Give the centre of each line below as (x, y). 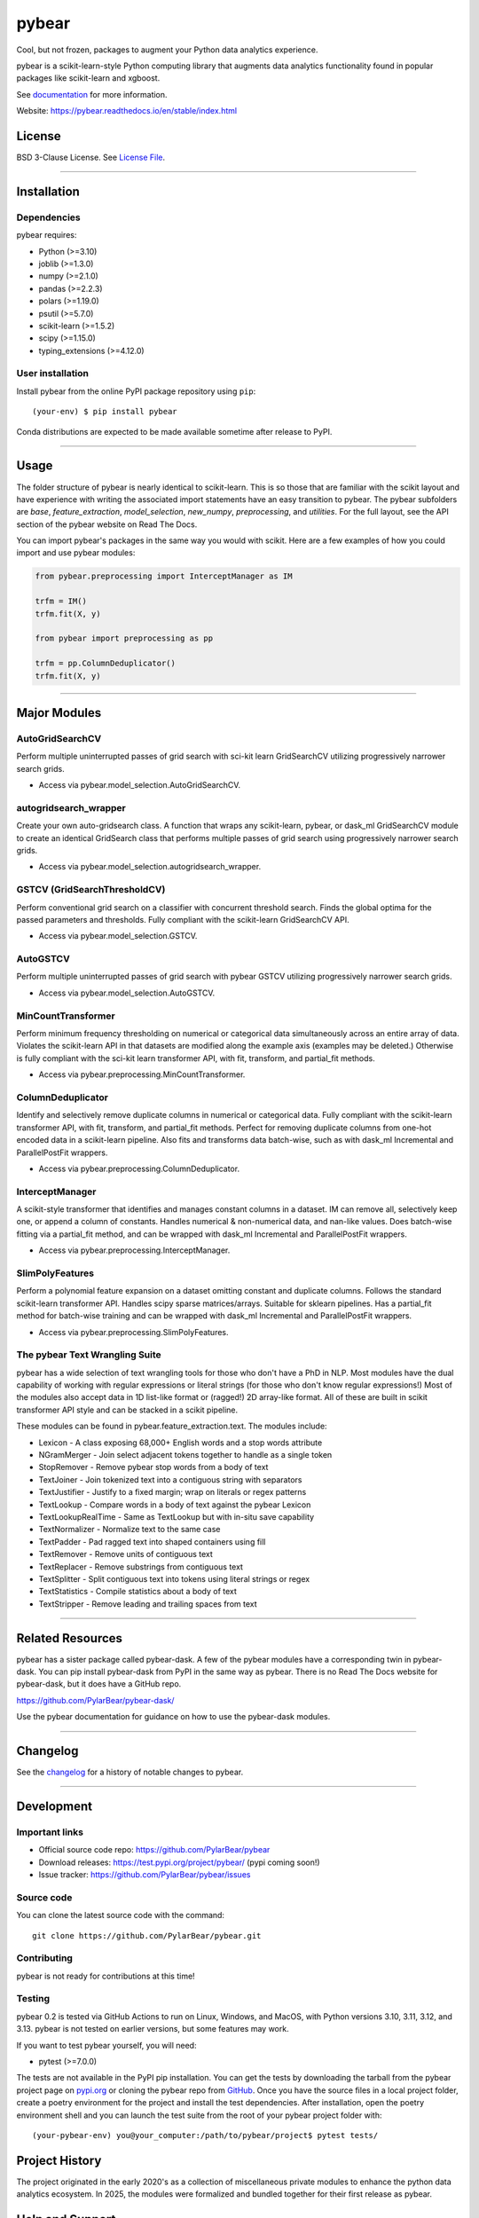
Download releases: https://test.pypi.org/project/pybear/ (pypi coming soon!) (179, 1862)
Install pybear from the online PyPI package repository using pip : (136, 391)
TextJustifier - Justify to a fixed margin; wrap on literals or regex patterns (173, 1492)
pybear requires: (47, 235)
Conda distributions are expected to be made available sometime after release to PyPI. (174, 431)
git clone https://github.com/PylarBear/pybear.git (147, 1935)
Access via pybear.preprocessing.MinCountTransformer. (142, 1074)
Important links (50, 1832)
